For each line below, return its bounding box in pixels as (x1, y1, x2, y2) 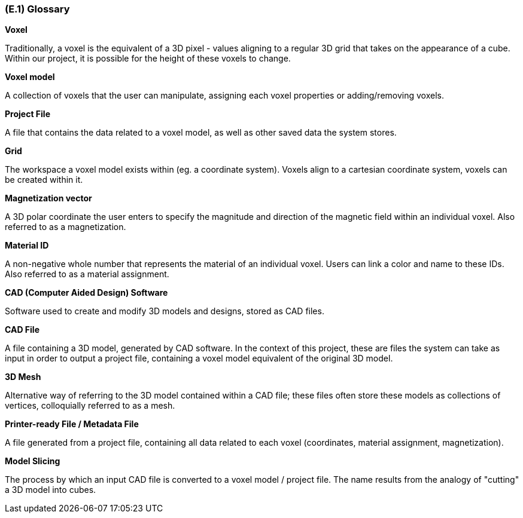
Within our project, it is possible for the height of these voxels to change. (5, 53, 291, 64)
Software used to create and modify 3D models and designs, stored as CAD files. (5, 306, 324, 317)
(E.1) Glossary (5, 3, 70, 15)
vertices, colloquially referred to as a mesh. (5, 400, 175, 411)
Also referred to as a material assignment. (5, 269, 169, 280)
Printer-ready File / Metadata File (5, 419, 139, 430)
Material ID (5, 240, 49, 251)
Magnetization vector (5, 193, 92, 204)
